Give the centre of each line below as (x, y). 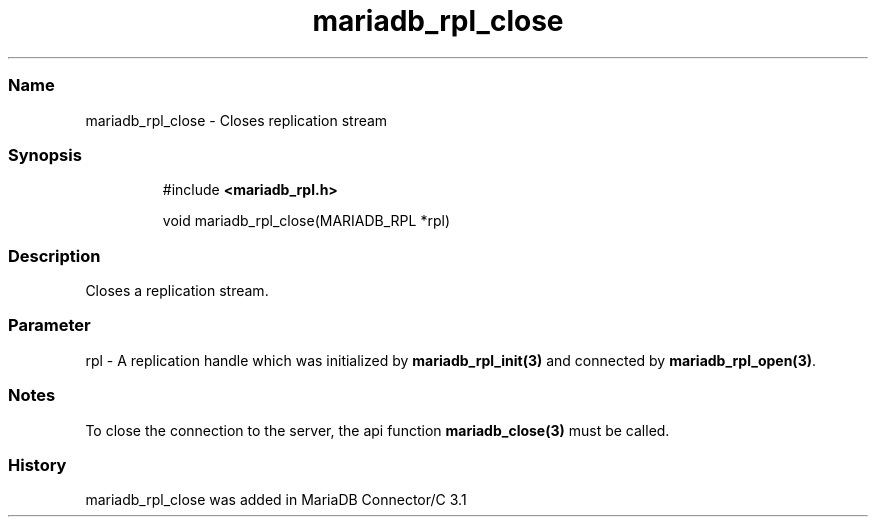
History (37, 464)
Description (54, 255)
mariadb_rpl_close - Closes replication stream (236, 120)
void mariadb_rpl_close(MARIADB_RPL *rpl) (306, 221)
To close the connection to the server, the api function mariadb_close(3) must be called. (377, 430)
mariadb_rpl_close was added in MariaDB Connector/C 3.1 (276, 500)
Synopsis (45, 154)
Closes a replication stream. (177, 290)
